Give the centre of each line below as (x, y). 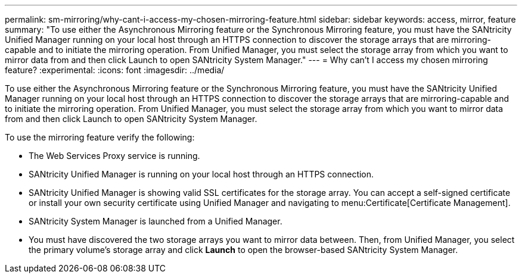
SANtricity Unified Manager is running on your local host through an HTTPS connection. (201, 174)
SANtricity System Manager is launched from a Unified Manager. (156, 221)
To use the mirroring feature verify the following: (100, 137)
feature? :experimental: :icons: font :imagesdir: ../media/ (115, 70)
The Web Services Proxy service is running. (114, 156)
